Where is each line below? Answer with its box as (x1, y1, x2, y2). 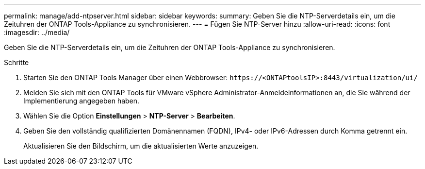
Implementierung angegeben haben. (23, 97, 140, 105)
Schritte (4, 58, 29, 67)
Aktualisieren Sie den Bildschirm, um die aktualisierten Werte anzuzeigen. (23, 142, 259, 150)
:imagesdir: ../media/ (4, 28, 70, 36)
